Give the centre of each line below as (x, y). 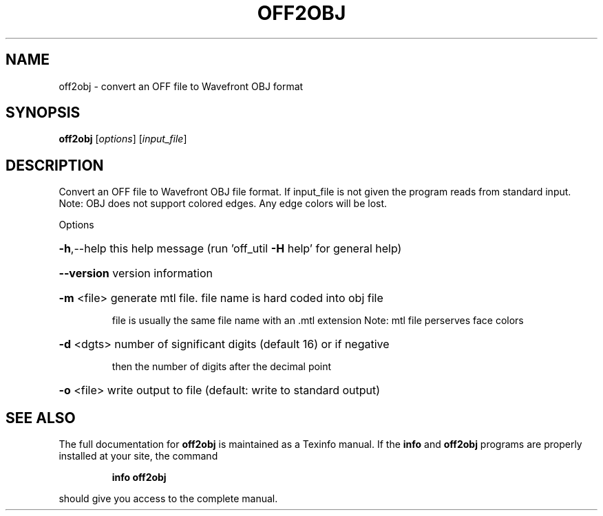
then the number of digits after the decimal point (222, 367)
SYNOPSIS (43, 113)
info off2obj (139, 477)
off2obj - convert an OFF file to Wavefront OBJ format (181, 86)
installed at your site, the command (138, 456)
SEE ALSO (41, 418)
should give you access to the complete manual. (168, 499)
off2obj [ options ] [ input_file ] (123, 139)
